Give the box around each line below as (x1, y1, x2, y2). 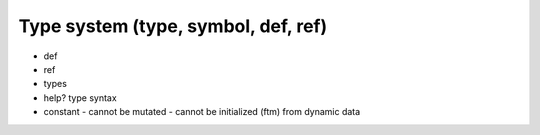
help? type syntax (43, 91, 117, 104)
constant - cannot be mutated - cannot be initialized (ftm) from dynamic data (43, 106, 361, 118)
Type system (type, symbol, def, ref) (18, 15, 328, 37)
